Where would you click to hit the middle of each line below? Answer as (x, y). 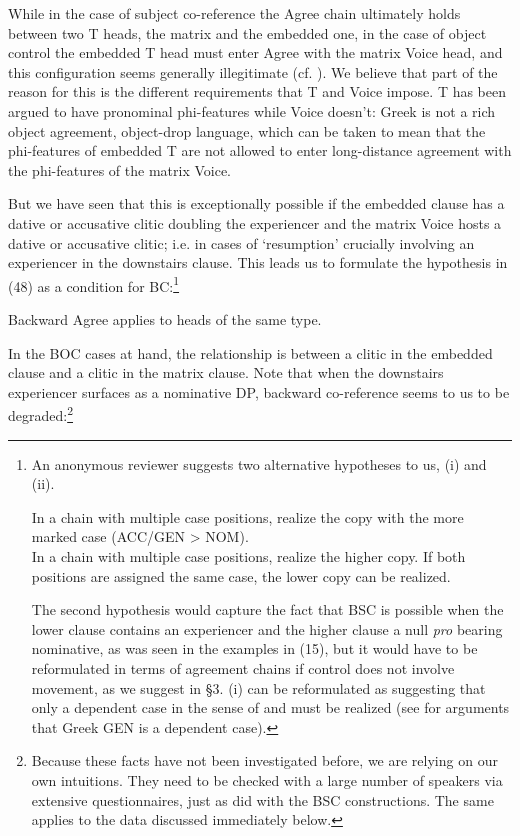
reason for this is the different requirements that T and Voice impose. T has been (257, 91)
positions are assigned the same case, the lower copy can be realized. (241, 575)
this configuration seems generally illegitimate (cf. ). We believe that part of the (253, 71)
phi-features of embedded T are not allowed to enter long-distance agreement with (260, 150)
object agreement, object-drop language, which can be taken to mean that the (247, 130)
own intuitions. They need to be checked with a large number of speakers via (267, 779)
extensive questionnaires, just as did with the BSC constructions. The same (262, 799)
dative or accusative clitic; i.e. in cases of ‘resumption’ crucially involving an (241, 242)
